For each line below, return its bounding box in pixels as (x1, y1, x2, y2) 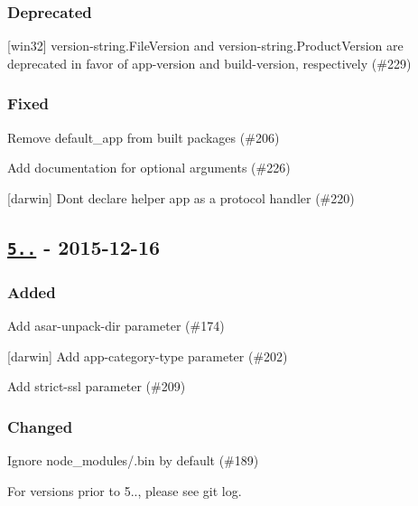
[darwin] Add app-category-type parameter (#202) (7, 346, 288, 365)
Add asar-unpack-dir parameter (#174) (7, 315, 225, 334)
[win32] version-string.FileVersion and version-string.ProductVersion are (7, 36, 404, 55)
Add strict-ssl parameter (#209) (7, 377, 186, 396)
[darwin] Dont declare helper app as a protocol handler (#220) (7, 188, 355, 207)
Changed (7, 415, 73, 437)
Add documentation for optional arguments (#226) (7, 158, 291, 177)
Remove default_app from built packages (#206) (7, 127, 280, 146)
